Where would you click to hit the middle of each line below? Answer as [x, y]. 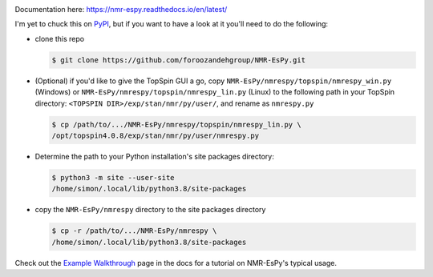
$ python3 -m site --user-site [113, 177]
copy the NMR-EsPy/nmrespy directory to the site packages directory [150, 210]
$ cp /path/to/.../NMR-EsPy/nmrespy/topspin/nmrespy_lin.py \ [176, 124]
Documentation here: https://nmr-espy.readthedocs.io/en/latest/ [121, 9]
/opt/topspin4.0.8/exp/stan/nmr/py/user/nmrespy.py [156, 135]
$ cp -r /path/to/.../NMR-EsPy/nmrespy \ [134, 231]
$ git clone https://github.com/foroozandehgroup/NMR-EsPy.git [179, 60]
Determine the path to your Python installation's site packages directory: [154, 156]
